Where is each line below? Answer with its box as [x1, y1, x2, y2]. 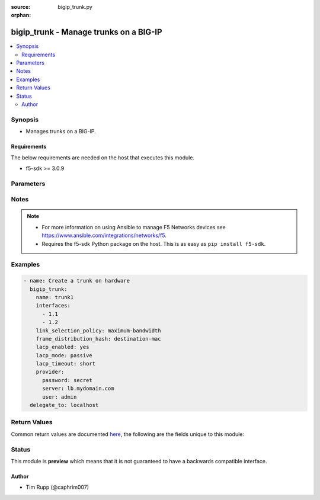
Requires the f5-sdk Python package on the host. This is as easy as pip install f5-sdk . [41, 240, 266, 247]
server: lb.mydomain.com [42, 385, 115, 392]
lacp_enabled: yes [36, 344, 89, 351]
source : [11, 4, 31, 10]
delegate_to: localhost [30, 402, 99, 409]
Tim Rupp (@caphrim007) [25, 483, 89, 491]
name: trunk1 [36, 294, 74, 300]
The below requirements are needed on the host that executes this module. [11, 154, 195, 161]
